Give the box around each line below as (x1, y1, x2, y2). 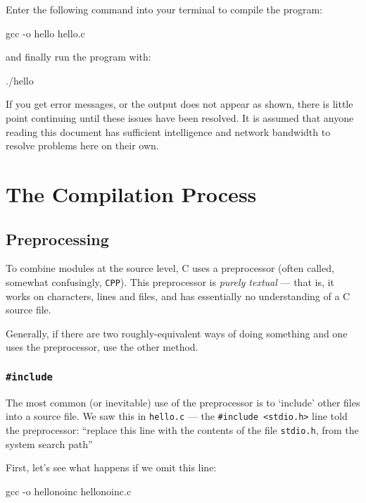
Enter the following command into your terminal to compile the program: (6, 2, 322, 16)
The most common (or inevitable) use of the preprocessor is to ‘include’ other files (6, 395, 360, 409)
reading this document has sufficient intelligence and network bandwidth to (6, 124, 331, 139)
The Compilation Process (6, 179, 257, 208)
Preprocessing (6, 228, 109, 249)
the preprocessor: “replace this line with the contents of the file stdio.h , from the (6, 422, 359, 437)
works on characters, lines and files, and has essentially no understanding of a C (6, 288, 351, 303)
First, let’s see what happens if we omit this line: (6, 460, 217, 475)
